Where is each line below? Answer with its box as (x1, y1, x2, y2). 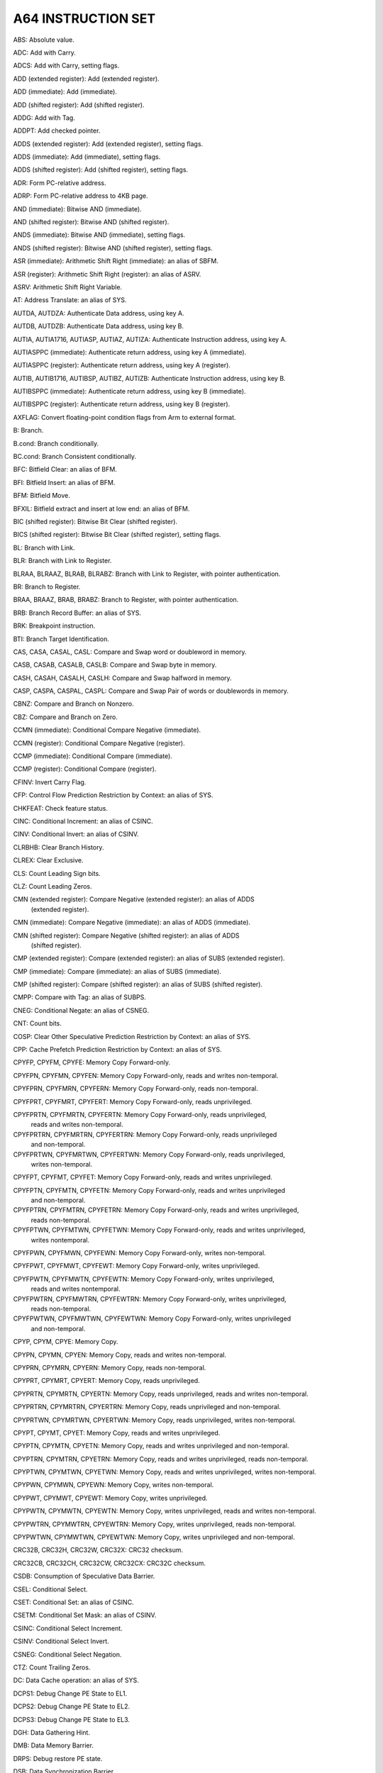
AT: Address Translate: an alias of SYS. (13, 296, 127, 304)
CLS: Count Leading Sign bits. (13, 869, 101, 877)
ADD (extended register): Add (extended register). (13, 74, 160, 83)
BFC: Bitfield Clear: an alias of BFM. (13, 465, 117, 474)
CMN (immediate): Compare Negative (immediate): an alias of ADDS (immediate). (13, 918, 251, 927)
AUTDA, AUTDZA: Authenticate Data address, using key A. (13, 309, 184, 317)
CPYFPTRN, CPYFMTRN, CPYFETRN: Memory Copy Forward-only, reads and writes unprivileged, (13, 1206, 299, 1214)
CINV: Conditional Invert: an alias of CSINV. (13, 830, 139, 838)
